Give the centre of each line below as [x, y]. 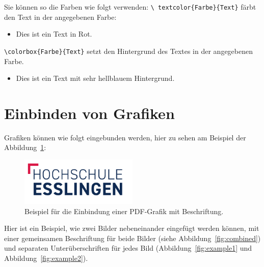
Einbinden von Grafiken [89, 113]
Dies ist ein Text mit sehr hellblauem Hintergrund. [95, 78]
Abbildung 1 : [25, 147]
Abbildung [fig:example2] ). [46, 258]
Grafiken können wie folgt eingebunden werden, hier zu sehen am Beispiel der [125, 137]
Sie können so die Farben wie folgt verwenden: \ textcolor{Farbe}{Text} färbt [130, 7]
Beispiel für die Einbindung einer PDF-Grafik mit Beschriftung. [124, 211]
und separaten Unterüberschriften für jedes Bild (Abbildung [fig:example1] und [128, 248]
